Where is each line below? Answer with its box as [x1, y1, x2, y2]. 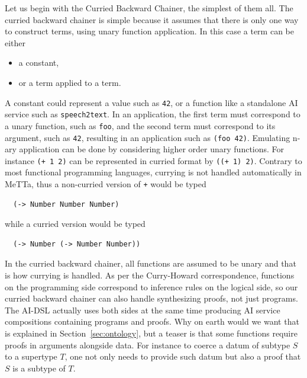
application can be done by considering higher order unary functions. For [19, 143, 285, 155]
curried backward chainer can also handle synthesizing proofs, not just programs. [5, 292, 298, 305]
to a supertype [5, 350, 57, 363]
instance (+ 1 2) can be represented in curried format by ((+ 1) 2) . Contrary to [5, 154, 302, 166]
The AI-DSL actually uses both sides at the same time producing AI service [5, 303, 280, 316]
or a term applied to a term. [18, 76, 121, 88]
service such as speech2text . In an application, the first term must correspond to [5, 108, 300, 120]
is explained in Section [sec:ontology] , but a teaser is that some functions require [5, 327, 298, 339]
